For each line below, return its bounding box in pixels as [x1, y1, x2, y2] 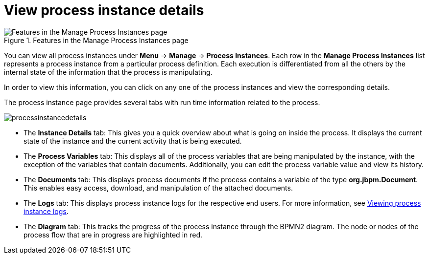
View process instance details [4, 2, 204, 19]
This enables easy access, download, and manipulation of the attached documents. [24, 183, 293, 192]
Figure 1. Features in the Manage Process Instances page [4, 36, 189, 44]
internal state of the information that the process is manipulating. [4, 67, 213, 76]
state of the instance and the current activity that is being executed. [24, 136, 242, 145]
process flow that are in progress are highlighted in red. [24, 230, 203, 239]
